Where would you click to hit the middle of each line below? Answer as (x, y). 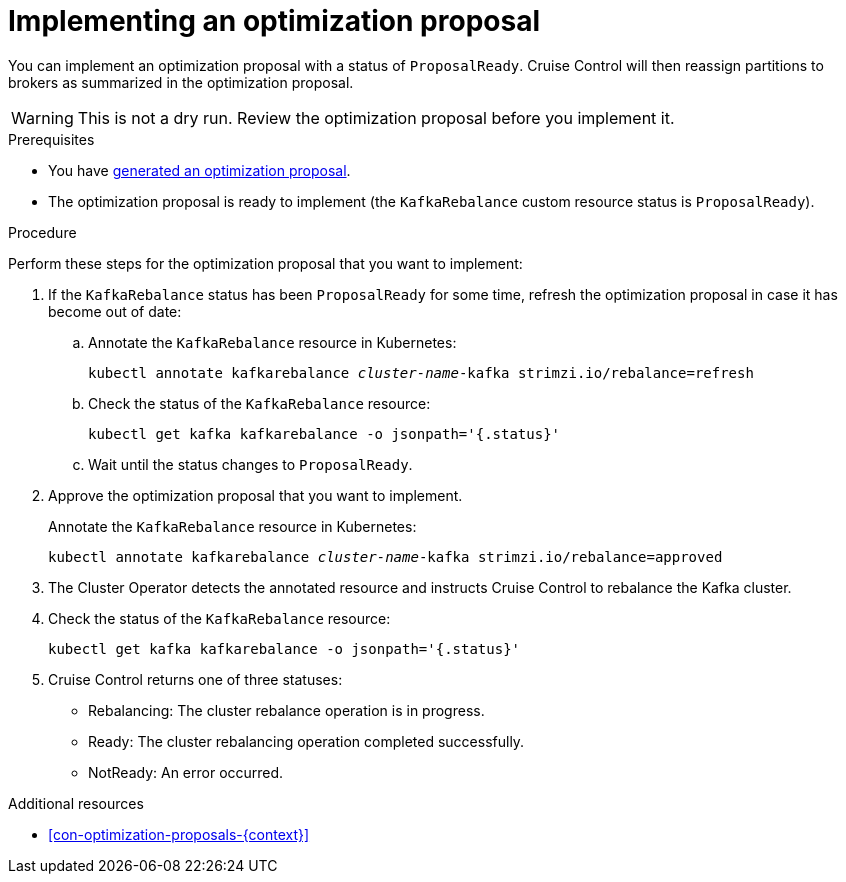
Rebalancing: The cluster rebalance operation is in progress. (286, 710)
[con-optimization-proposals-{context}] (179, 834)
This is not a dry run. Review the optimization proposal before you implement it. (376, 117)
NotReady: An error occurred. (186, 772)
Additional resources (76, 803)
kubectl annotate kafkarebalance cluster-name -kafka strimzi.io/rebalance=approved (385, 556)
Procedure (42, 232)
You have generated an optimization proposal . (199, 170)
